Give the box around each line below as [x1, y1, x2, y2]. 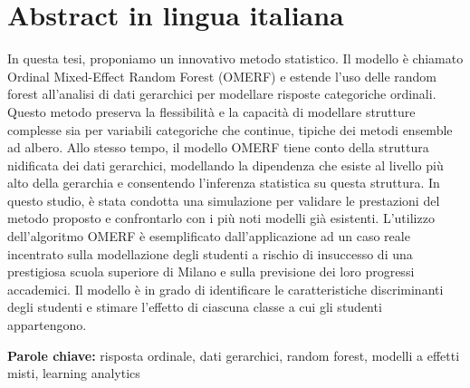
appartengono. [7, 315, 87, 335]
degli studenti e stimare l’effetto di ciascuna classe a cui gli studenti [7, 297, 382, 316]
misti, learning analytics [7, 364, 140, 383]
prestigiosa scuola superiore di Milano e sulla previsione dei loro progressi [7, 262, 415, 281]
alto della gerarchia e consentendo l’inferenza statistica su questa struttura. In [7, 173, 440, 192]
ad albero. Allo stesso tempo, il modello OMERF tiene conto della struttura [7, 138, 429, 157]
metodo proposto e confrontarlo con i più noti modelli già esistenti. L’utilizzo [7, 209, 435, 228]
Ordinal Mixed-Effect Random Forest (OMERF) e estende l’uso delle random [7, 66, 437, 85]
